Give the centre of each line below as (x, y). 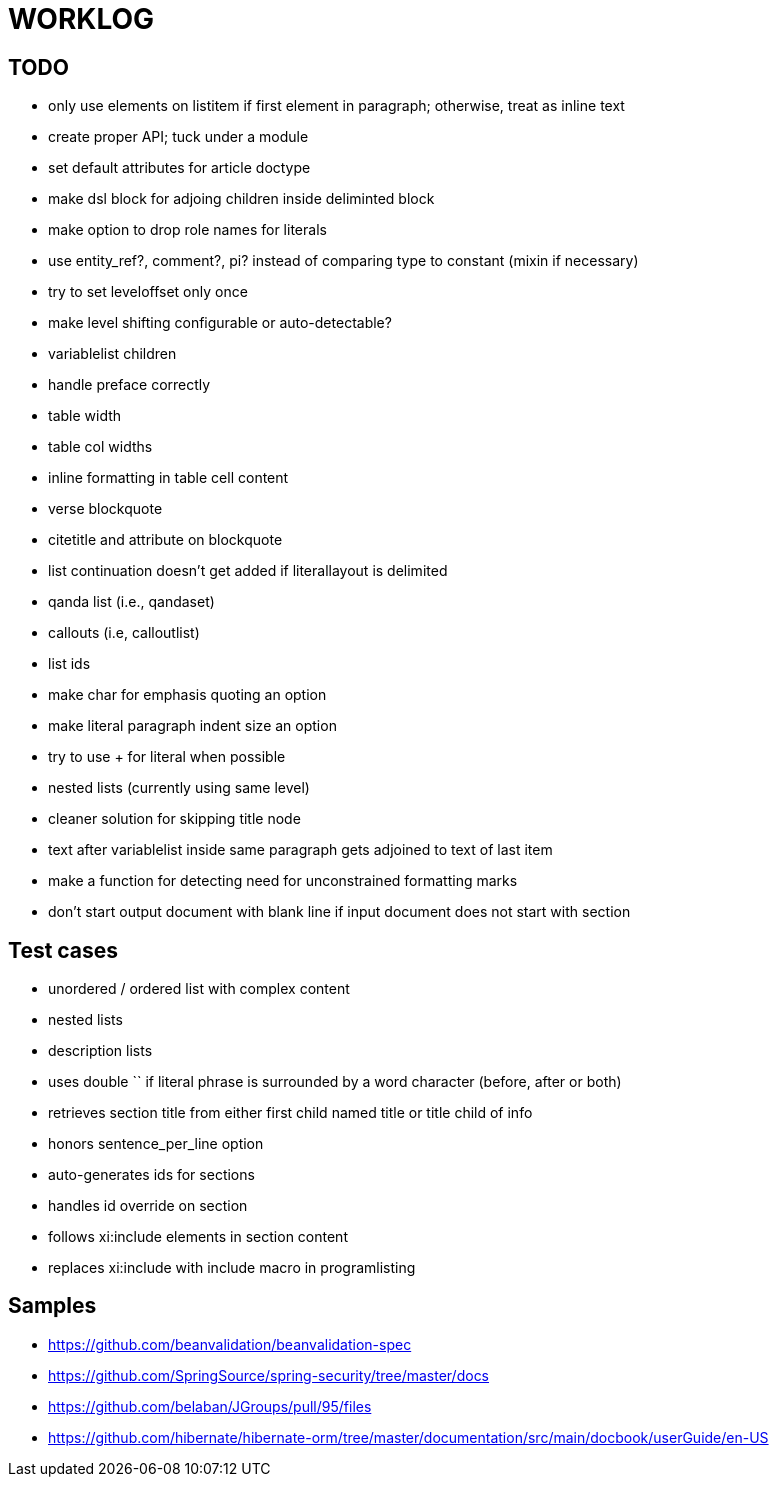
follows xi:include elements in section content (198, 1237)
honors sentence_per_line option (156, 1144)
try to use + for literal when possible (167, 757)
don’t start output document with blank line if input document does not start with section (339, 912)
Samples (52, 1306)
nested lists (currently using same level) (179, 788)
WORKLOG (81, 19)
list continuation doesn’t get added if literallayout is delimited (248, 571)
